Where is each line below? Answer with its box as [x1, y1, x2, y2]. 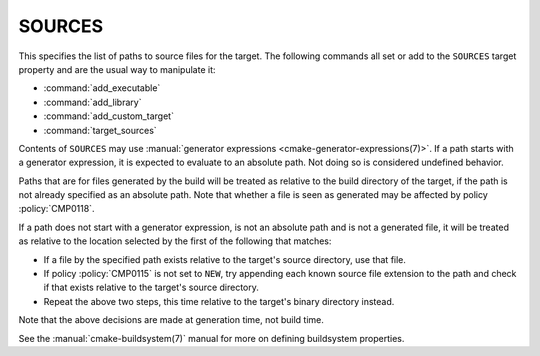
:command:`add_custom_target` [43, 110, 175, 122]
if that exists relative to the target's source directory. [43, 281, 260, 294]
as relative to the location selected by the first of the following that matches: [18, 235, 332, 247]
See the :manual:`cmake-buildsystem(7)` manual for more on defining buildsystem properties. [18, 332, 405, 344]
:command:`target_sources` [43, 124, 157, 136]
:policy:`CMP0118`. [18, 203, 95, 215]
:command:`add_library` [43, 96, 142, 108]
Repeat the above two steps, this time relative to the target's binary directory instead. [43, 295, 395, 307]
